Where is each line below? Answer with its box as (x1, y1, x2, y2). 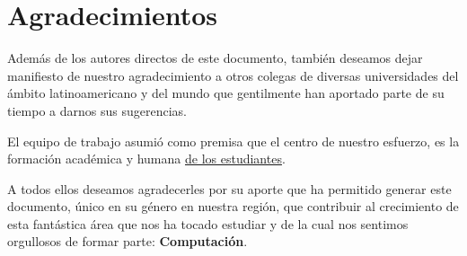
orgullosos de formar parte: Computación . (7, 232, 248, 251)
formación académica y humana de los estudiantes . (7, 149, 286, 168)
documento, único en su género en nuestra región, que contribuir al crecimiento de (7, 197, 459, 216)
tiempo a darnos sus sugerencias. (7, 101, 187, 119)
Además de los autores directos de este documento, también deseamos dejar (7, 49, 423, 67)
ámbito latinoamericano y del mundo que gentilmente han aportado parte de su (7, 84, 445, 102)
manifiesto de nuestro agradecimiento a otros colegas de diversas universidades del (7, 66, 459, 84)
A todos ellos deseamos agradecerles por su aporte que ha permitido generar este (7, 179, 452, 198)
